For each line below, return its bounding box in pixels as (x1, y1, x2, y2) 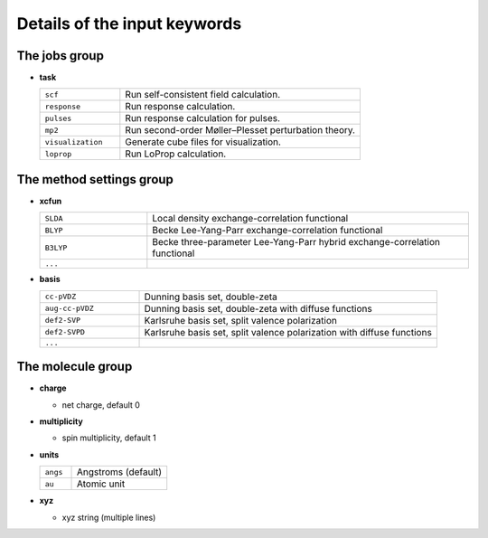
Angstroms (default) (77, 466, 163, 478)
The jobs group (16, 48, 104, 63)
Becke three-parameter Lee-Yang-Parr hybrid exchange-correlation (152, 236, 440, 249)
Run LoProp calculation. (125, 147, 227, 160)
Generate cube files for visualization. (125, 136, 282, 148)
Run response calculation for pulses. (125, 112, 280, 125)
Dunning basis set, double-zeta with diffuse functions (144, 302, 372, 315)
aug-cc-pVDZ (44, 304, 94, 314)
